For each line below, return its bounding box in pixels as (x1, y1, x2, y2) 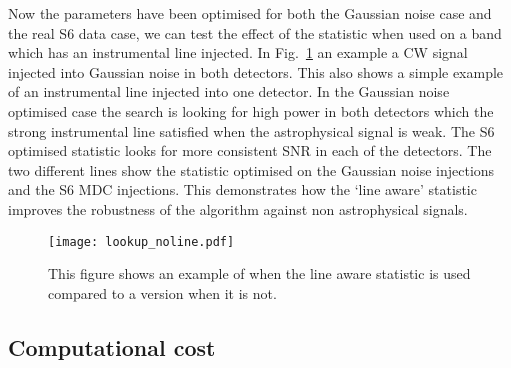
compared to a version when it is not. (48, 282, 277, 303)
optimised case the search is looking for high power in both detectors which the (8, 100, 494, 121)
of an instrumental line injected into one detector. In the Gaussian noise (8, 81, 450, 102)
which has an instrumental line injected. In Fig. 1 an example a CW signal (8, 42, 468, 63)
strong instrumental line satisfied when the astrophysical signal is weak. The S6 (8, 120, 495, 141)
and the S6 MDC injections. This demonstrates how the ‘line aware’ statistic (8, 179, 477, 200)
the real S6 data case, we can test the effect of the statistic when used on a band (8, 22, 502, 43)
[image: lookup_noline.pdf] (48, 234, 235, 249)
